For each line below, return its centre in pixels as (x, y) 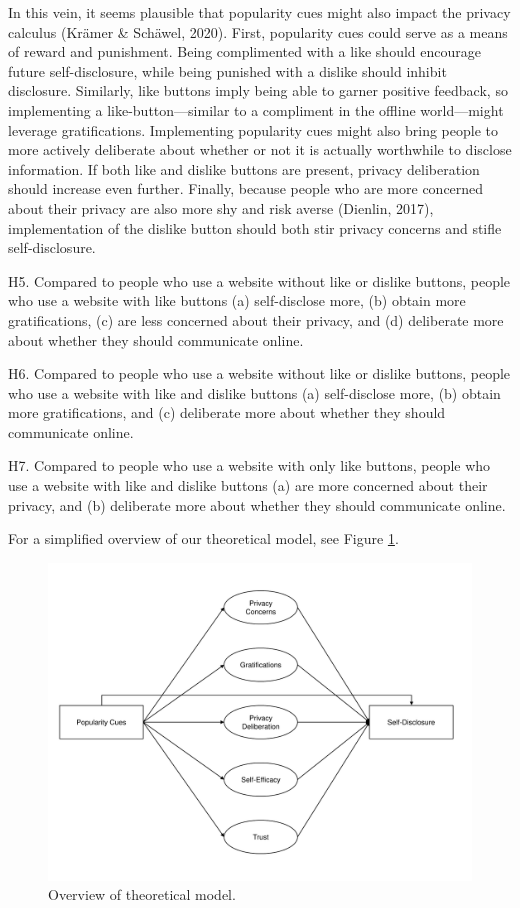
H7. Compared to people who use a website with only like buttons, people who (249, 465)
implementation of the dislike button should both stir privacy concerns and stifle (255, 227)
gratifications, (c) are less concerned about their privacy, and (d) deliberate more (256, 319)
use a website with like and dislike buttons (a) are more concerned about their (248, 485)
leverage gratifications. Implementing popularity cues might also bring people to (253, 129)
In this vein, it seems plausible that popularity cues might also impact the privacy (259, 12)
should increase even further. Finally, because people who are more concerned (246, 188)
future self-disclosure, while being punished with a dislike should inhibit (227, 70)
